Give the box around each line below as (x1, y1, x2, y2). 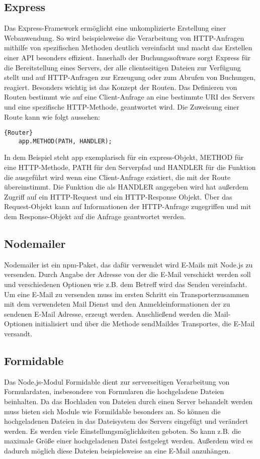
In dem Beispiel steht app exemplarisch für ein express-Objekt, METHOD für (4, 152, 244, 162)
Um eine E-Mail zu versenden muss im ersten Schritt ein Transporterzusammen (4, 289, 249, 299)
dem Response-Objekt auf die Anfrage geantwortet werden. (4, 211, 186, 222)
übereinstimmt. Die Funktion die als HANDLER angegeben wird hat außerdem (4, 181, 248, 192)
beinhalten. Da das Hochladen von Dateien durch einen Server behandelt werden (4, 396, 253, 406)
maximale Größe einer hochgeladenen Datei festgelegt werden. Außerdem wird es (4, 435, 253, 446)
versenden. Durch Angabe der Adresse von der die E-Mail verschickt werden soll (4, 269, 251, 280)
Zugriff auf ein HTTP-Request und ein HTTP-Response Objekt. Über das (4, 191, 232, 202)
